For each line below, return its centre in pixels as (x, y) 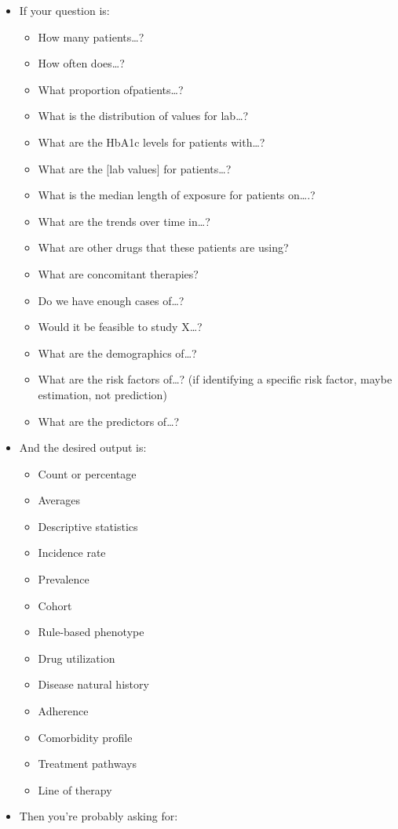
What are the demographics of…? (117, 353)
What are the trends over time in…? (124, 221)
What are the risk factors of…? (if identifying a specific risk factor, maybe (215, 379)
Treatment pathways (87, 764)
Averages (59, 500)
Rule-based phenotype (91, 632)
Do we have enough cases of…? (111, 300)
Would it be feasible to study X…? (120, 327)
